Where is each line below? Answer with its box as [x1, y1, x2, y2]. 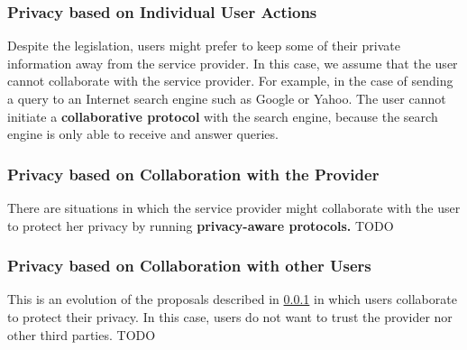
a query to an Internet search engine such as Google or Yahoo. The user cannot [7, 89, 446, 107]
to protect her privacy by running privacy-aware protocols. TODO [7, 216, 394, 235]
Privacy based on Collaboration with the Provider [7, 162, 380, 185]
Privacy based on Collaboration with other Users [7, 254, 371, 277]
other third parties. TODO [7, 325, 156, 344]
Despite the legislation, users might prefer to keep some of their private [7, 36, 400, 55]
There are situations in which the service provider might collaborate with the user [7, 198, 461, 216]
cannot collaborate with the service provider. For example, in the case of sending [7, 71, 453, 90]
